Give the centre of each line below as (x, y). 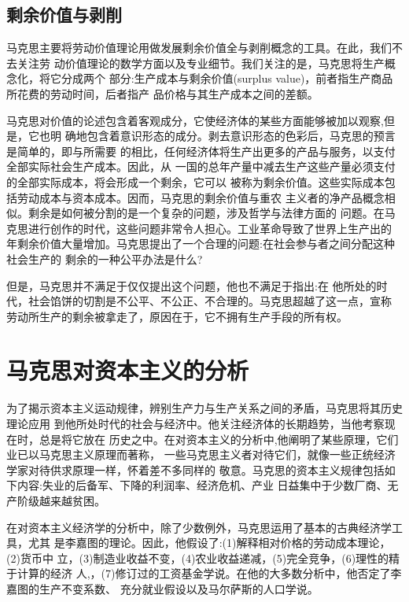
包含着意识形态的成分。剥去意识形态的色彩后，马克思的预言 (241, 136)
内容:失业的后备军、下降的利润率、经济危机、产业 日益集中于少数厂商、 (202, 485)
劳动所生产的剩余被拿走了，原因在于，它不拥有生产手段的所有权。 (177, 316)
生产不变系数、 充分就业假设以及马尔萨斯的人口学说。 (179, 588)
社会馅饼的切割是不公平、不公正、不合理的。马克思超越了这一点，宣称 (210, 301)
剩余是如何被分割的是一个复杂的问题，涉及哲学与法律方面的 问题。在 (206, 213)
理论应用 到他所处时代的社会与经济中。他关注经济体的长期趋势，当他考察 (195, 424)
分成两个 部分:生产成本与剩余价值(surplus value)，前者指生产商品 (227, 78)
